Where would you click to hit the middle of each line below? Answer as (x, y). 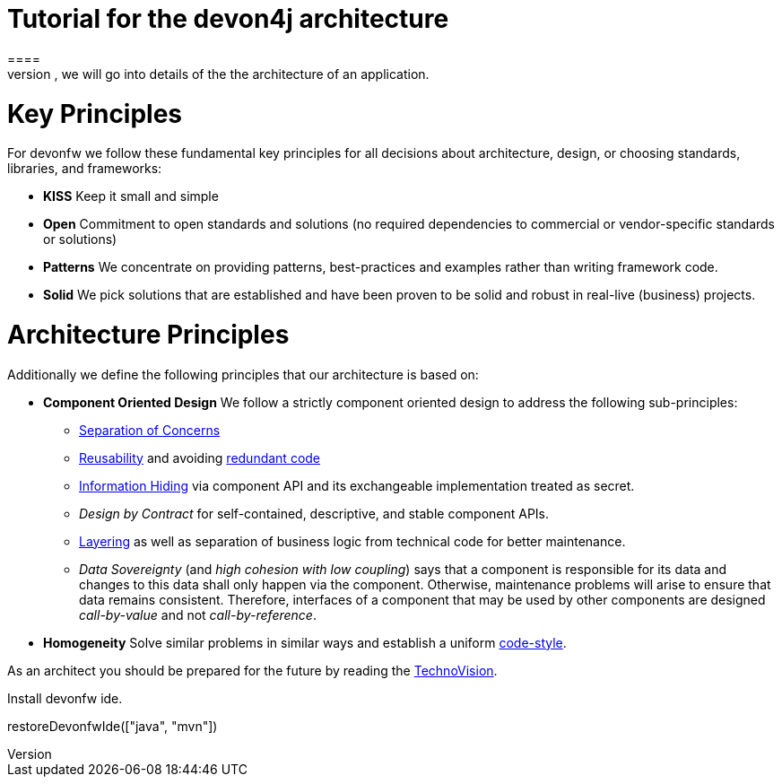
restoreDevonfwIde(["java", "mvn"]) (113, 726)
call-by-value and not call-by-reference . (198, 614)
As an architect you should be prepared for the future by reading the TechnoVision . (252, 670)
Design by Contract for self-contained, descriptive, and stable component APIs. (314, 513)
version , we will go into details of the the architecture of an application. (218, 74)
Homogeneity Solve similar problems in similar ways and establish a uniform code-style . (305, 642)
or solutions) (80, 240)
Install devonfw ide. (65, 698)
